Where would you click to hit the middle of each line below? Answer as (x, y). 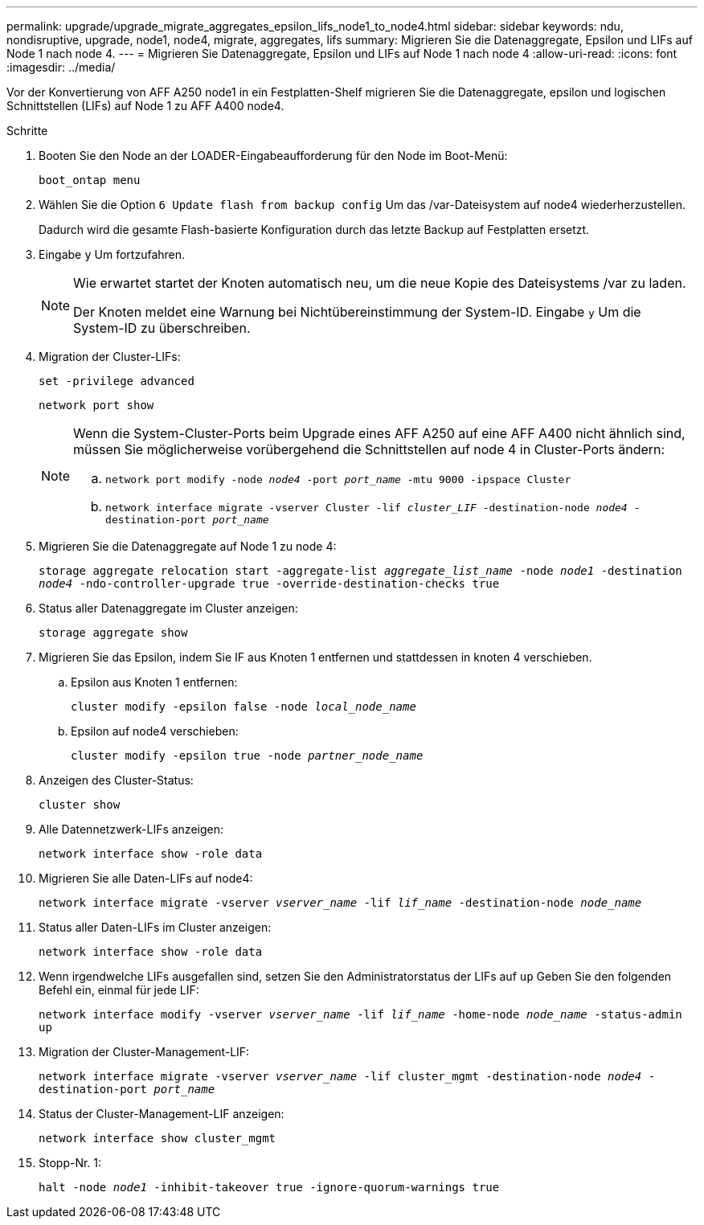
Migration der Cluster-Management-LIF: (144, 1052)
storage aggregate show (113, 633)
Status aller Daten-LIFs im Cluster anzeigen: (155, 927)
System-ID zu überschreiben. (162, 328)
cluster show (80, 805)
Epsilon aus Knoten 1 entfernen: (154, 682)
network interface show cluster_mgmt (158, 1138)
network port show (96, 405)
